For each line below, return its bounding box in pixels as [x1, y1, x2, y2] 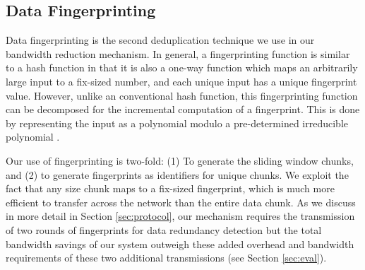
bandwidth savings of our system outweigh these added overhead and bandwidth [6, 236, 354, 251]
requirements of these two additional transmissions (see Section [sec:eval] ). [6, 250, 327, 265]
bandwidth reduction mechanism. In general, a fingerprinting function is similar [6, 46, 350, 61]
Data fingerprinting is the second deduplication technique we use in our [6, 33, 315, 47]
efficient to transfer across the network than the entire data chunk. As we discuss [6, 194, 356, 209]
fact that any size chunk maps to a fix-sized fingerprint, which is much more [6, 181, 335, 196]
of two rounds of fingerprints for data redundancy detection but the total [6, 222, 322, 237]
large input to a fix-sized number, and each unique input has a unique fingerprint [6, 74, 357, 88]
